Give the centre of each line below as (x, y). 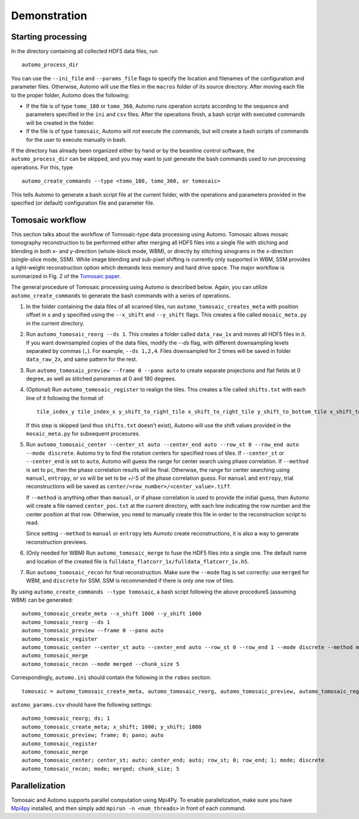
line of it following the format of (65, 398)
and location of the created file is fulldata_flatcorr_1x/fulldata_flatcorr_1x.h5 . (138, 561)
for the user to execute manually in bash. (76, 139)
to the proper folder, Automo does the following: (70, 95)
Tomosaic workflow (49, 220)
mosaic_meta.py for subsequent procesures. (83, 434)
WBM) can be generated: (42, 600)
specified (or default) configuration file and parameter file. (83, 203)
